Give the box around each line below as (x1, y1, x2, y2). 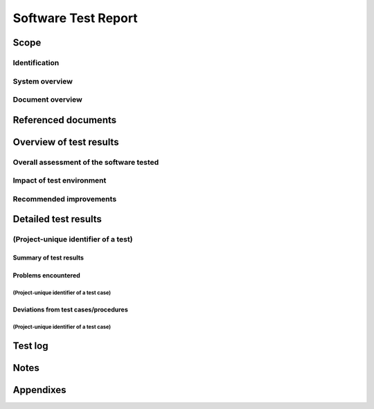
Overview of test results (12, 136, 119, 148)
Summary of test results (12, 253, 84, 262)
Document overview (12, 95, 82, 104)
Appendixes (12, 384, 66, 396)
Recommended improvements (12, 194, 117, 203)
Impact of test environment (12, 176, 107, 185)
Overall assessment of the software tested (12, 157, 159, 167)
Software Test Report (12, 10, 138, 26)
